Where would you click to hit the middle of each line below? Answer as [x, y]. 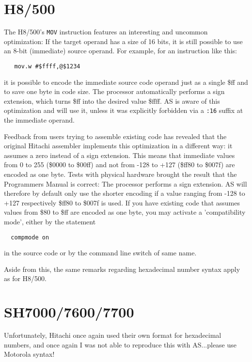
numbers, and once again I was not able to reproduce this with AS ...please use [120, 344]
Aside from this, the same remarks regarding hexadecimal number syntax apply [122, 269]
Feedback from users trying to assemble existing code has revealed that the [115, 136]
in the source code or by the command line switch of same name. [100, 253]
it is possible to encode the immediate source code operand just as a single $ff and [126, 82]
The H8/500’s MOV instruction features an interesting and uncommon [106, 32]
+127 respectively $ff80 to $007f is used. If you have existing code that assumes [122, 202]
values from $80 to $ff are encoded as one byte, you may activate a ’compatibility [125, 212]
